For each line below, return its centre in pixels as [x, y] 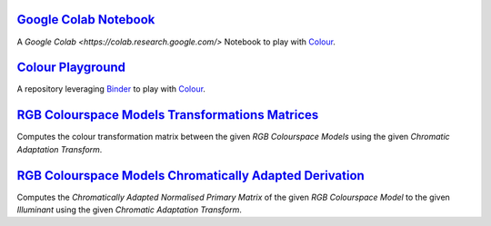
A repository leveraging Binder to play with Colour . [111, 89]
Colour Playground [71, 68]
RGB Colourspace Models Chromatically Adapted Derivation [191, 176]
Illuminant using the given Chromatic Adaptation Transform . [130, 210]
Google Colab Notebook [86, 20]
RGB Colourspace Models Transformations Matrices [168, 115]
